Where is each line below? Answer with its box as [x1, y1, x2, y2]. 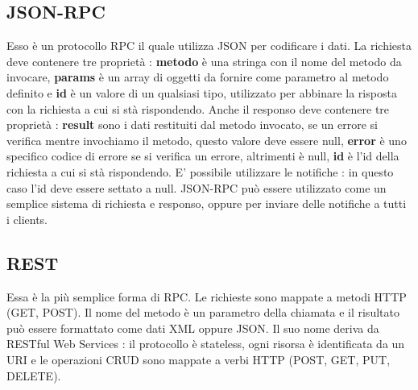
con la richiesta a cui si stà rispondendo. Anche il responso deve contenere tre [6, 100, 390, 117]
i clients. [6, 210, 48, 227]
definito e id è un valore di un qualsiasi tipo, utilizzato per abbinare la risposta [6, 84, 397, 101]
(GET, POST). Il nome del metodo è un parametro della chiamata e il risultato [6, 304, 399, 321]
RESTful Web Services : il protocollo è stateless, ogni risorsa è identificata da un [6, 335, 405, 352]
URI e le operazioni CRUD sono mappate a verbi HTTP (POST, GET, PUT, [6, 351, 391, 367]
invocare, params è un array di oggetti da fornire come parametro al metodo [6, 68, 389, 85]
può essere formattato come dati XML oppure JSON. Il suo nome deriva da [6, 319, 379, 336]
